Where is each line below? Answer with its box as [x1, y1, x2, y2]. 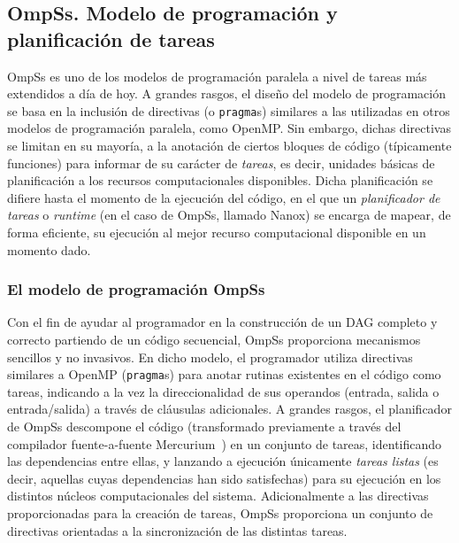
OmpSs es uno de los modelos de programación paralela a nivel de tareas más [7, 66, 427, 85]
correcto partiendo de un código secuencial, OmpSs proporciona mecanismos [7, 330, 421, 348]
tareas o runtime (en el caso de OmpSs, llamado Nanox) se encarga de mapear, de [7, 206, 451, 224]
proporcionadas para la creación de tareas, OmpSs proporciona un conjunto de [7, 504, 433, 522]
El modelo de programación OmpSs [7, 278, 265, 300]
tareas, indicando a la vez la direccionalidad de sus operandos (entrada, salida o [7, 382, 440, 400]
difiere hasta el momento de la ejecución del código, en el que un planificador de [7, 188, 440, 206]
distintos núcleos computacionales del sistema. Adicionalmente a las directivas [7, 486, 429, 505]
